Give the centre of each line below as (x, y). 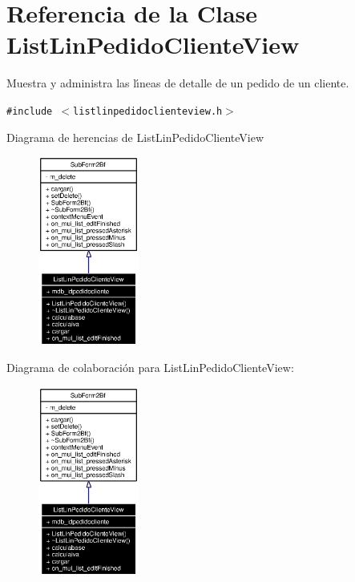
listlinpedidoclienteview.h (148, 111)
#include (30, 111)
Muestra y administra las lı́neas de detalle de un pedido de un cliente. (178, 83)
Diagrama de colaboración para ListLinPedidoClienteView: (150, 368)
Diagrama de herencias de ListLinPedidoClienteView (135, 137)
